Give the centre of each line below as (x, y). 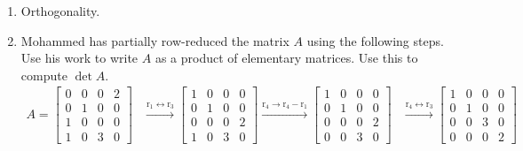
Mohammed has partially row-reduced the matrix (155, 40)
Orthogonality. (60, 11)
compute (44, 75)
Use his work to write (79, 58)
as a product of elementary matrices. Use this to (286, 58)
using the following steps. (375, 40)
